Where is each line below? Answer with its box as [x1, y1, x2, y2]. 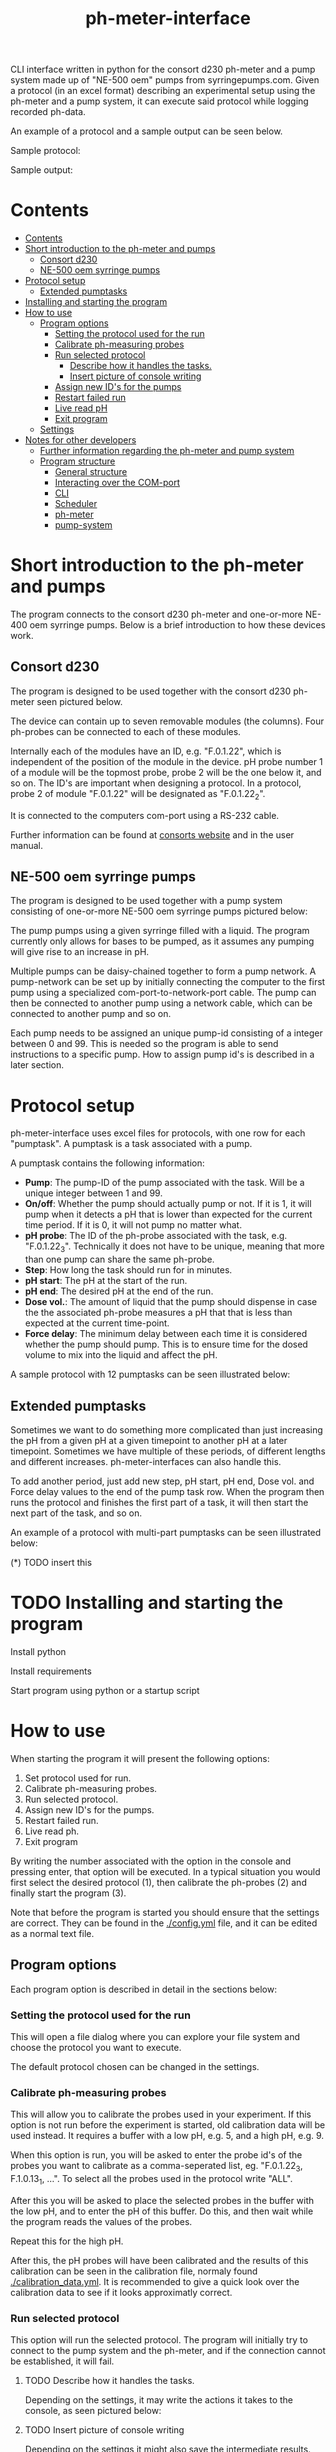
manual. [10, 839, 43, 851]
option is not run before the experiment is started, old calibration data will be [10, 2119, 326, 2131]
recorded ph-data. [10, 106, 87, 118]
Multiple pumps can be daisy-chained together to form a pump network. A [10, 965, 317, 977]
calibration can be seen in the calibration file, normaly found [10, 2265, 258, 2277]
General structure [54, 466, 128, 478]
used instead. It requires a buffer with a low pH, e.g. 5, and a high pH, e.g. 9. [10, 2130, 325, 2142]
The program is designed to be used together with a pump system [10, 895, 283, 907]
